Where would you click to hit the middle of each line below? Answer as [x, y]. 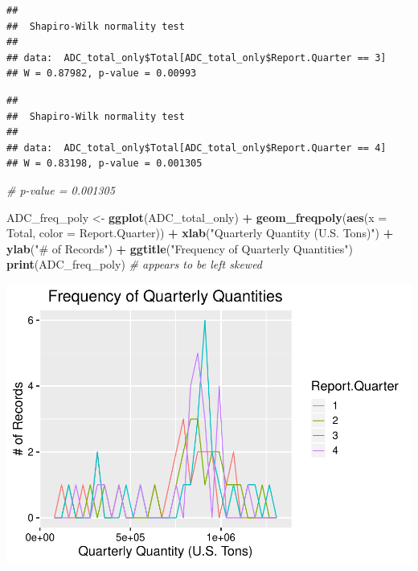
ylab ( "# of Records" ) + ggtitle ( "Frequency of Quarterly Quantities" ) [180, 248]
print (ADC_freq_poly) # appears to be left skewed [135, 264]
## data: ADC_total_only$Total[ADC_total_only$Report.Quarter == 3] [197, 58]
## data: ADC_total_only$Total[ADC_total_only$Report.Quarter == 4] [197, 148]
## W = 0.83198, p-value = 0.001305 [104, 164]
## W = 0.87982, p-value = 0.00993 [102, 74]
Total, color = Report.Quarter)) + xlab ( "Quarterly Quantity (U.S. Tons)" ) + [200, 233]
